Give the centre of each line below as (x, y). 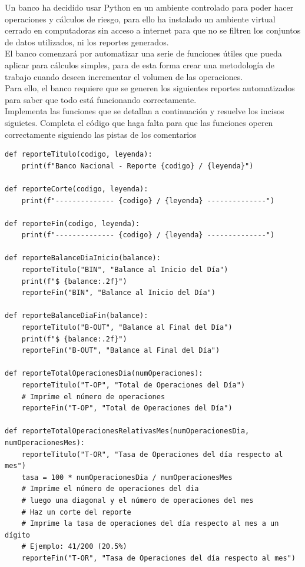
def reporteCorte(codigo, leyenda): (77, 189)
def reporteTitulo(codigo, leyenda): (79, 155)
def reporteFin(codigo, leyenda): (72, 223)
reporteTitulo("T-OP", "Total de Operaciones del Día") (133, 385)
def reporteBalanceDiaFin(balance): (77, 316)
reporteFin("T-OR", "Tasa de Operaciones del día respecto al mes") (158, 558)
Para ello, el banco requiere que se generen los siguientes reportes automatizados (150, 88)
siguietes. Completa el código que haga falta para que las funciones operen (139, 122)
